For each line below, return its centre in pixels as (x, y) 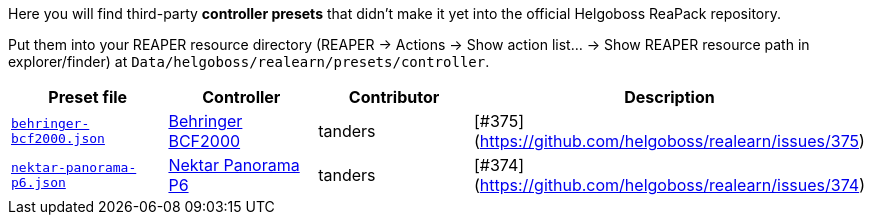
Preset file (88, 97)
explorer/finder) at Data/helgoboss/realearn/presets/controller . (249, 61)
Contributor (394, 97)
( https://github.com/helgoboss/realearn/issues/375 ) (669, 141)
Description (669, 97)
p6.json (38, 182)
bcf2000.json (58, 138)
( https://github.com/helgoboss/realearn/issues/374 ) (669, 185)
